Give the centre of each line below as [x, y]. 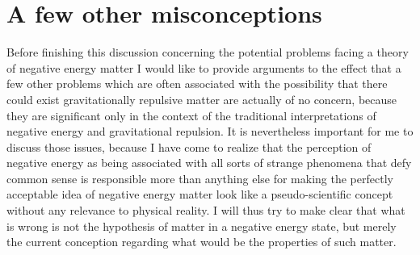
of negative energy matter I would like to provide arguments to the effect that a [204, 67]
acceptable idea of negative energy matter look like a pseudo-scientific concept [200, 194]
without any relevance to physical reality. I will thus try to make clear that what [206, 210]
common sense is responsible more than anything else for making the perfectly [200, 178]
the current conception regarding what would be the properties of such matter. [202, 242]
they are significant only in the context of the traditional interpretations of [191, 115]
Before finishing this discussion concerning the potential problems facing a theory [208, 52]
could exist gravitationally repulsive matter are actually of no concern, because [202, 99]
